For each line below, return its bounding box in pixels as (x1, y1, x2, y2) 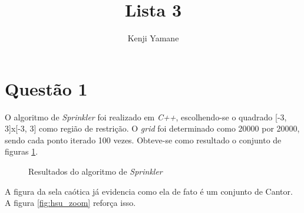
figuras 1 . (5, 145, 38, 158)
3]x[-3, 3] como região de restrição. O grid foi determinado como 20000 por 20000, (5, 122, 300, 135)
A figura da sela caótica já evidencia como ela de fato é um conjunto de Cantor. (5, 185, 293, 197)
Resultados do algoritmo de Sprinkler (28, 165, 163, 178)
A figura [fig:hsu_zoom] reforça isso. (5, 196, 136, 209)
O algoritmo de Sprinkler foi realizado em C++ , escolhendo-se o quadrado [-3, (5, 110, 287, 123)
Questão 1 (5, 76, 88, 100)
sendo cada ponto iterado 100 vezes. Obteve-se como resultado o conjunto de (5, 133, 282, 146)
